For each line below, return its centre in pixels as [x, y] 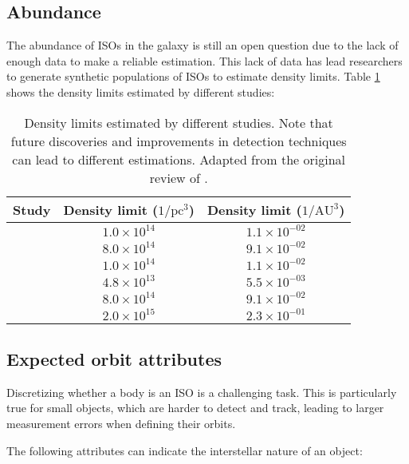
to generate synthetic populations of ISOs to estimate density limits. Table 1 [193, 76]
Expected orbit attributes [114, 358]
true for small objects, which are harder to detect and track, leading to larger [195, 408]
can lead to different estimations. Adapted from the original [179, 159]
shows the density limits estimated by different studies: [141, 91]
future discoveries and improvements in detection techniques [179, 141]
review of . [179, 177]
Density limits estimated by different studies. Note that [179, 122]
